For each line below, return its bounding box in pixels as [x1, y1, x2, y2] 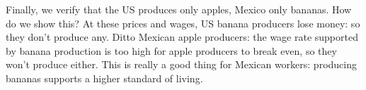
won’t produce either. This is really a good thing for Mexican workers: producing [6, 57, 357, 72]
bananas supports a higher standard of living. [6, 70, 203, 85]
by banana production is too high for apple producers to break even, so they [6, 43, 337, 58]
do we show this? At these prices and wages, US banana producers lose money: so [6, 15, 360, 30]
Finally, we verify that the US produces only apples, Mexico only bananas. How [6, 2, 352, 16]
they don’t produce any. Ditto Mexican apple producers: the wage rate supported [6, 30, 358, 44]
